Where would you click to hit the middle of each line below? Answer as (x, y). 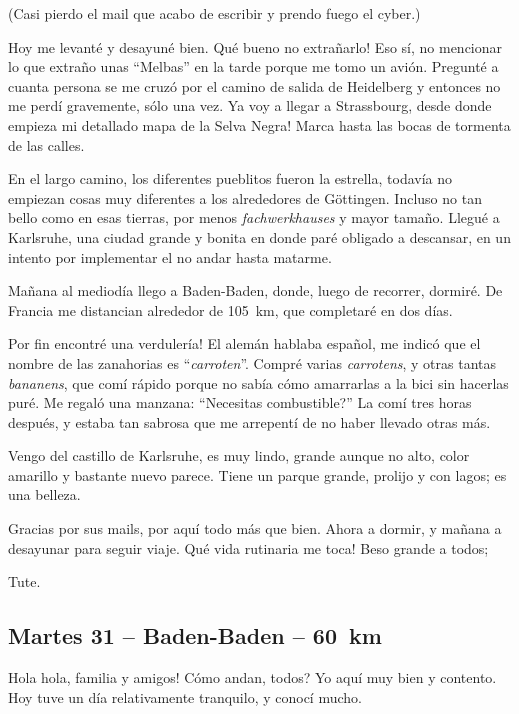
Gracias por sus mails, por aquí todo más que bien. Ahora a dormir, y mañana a (255, 528)
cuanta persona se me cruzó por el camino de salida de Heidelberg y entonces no (254, 85)
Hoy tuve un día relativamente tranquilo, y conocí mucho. (185, 696)
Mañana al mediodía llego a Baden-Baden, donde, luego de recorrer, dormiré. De (255, 290)
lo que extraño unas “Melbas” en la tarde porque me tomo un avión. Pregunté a (253, 66)
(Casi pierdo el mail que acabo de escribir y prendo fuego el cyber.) (214, 13)
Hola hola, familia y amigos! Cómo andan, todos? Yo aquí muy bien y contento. (252, 677)
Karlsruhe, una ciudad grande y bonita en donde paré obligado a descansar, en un (259, 236)
